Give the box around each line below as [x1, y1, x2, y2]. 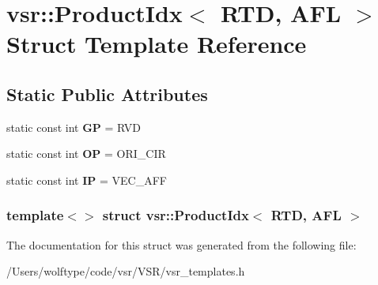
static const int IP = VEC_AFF [6, 171, 167, 188]
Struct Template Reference [6, 28, 307, 60]
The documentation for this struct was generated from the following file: [6, 236, 357, 253]
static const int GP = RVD [6, 118, 142, 135]
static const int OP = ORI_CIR [6, 145, 166, 162]
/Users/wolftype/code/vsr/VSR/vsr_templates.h [6, 263, 245, 279]
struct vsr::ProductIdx [102, 205, 249, 225]
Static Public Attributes [6, 81, 208, 106]
